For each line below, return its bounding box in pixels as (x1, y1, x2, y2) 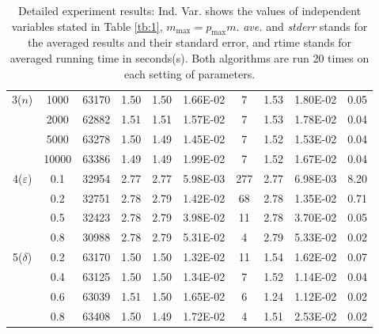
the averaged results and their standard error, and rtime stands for (28, 34, 352, 51)
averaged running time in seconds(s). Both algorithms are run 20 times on (9, 49, 370, 66)
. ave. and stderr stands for (236, 17, 368, 34)
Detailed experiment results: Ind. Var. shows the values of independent (17, 2, 362, 18)
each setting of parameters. (124, 65, 256, 82)
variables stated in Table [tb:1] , (11, 17, 163, 34)
